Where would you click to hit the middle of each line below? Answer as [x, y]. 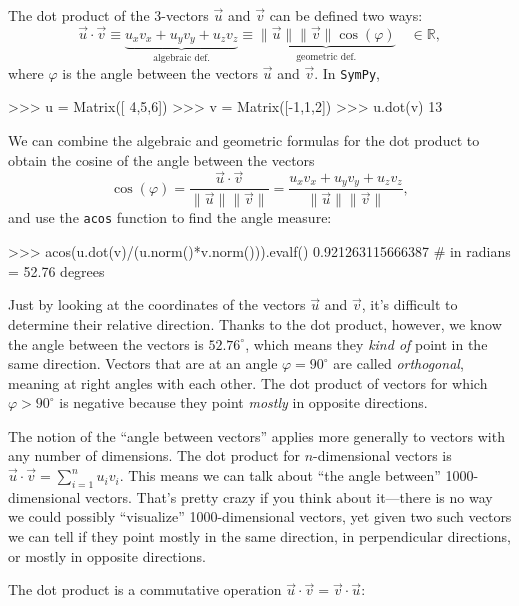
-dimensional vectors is [382, 455]
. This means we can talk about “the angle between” [280, 475]
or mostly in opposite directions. [107, 555]
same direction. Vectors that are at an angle [143, 363]
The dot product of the [79, 15]
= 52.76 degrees [56, 270]
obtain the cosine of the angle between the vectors [161, 159]
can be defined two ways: [346, 15]
